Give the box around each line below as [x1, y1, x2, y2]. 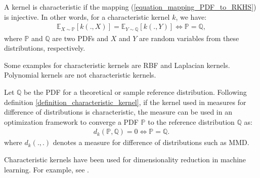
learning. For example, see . [4, 164, 89, 174]
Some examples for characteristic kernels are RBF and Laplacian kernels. [4, 59, 230, 70]
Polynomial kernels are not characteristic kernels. [4, 69, 156, 80]
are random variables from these [139, 32, 239, 43]
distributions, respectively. [4, 43, 85, 53]
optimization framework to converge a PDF [4, 116, 139, 127]
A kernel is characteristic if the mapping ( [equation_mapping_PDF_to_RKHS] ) [4, 2, 256, 12]
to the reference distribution [148, 116, 235, 127]
